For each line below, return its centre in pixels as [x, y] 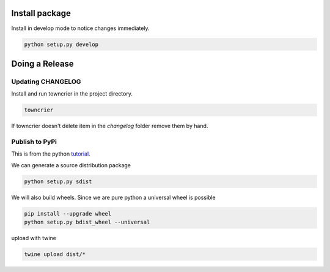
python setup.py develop [61, 44]
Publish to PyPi [34, 142]
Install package [41, 13]
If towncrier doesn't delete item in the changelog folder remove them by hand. [110, 126]
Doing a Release [43, 63]
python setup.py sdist [58, 181]
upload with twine [34, 238]
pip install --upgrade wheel [68, 213]
